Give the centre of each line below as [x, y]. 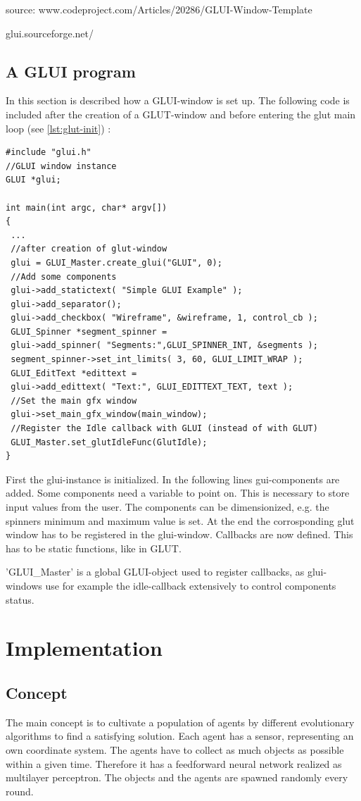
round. [20, 791]
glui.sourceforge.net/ [50, 33]
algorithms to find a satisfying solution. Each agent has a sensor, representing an [180, 736]
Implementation [84, 648]
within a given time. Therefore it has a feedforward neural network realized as [174, 763]
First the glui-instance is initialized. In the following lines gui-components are [173, 479]
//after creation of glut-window [89, 249]
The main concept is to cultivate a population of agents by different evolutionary [180, 722]
